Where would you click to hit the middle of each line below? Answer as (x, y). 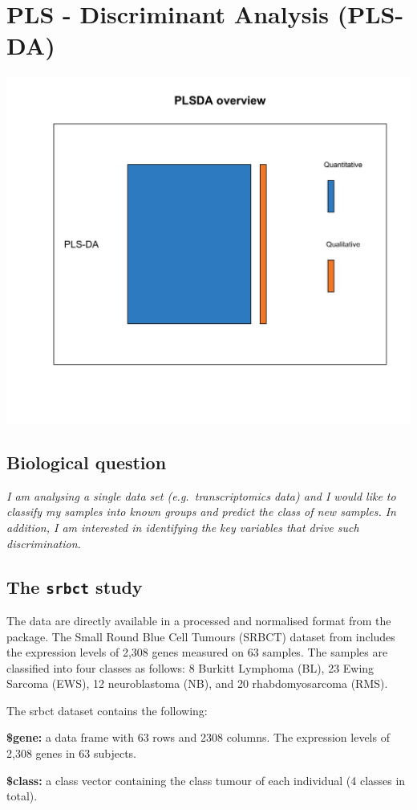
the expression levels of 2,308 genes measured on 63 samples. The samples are (197, 652)
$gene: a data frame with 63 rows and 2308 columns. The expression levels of (198, 737)
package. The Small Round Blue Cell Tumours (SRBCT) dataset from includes (201, 636)
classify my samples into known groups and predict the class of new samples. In (201, 511)
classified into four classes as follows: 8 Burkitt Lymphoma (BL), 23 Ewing (190, 667)
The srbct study (75, 586)
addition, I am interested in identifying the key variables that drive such (183, 527)
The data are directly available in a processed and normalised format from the (199, 620)
